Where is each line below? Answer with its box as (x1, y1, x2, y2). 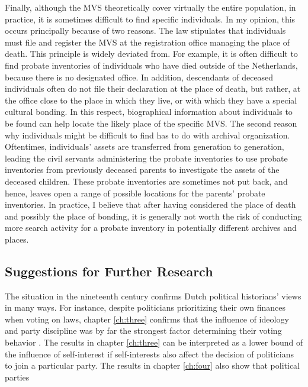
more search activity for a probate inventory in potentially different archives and (5, 221, 297, 234)
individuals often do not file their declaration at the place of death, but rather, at (5, 82, 301, 95)
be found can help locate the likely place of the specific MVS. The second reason (5, 117, 297, 129)
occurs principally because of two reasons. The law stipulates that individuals (5, 24, 286, 37)
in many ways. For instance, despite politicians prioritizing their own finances (5, 301, 286, 314)
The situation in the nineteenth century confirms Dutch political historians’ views (5, 289, 301, 302)
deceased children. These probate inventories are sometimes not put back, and (5, 175, 288, 187)
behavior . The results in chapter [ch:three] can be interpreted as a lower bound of (5, 336, 303, 349)
